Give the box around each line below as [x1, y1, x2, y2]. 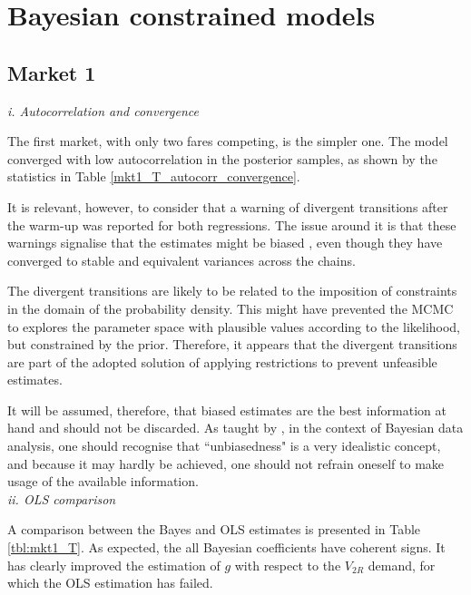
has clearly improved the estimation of [7, 555, 221, 574]
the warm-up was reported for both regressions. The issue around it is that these [7, 215, 456, 234]
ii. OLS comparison [7, 489, 116, 508]
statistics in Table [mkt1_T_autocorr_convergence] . [7, 167, 300, 186]
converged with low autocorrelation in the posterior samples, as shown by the [7, 149, 437, 168]
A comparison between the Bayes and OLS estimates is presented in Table [7, 520, 421, 539]
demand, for [368, 555, 436, 574]
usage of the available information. [7, 472, 199, 491]
